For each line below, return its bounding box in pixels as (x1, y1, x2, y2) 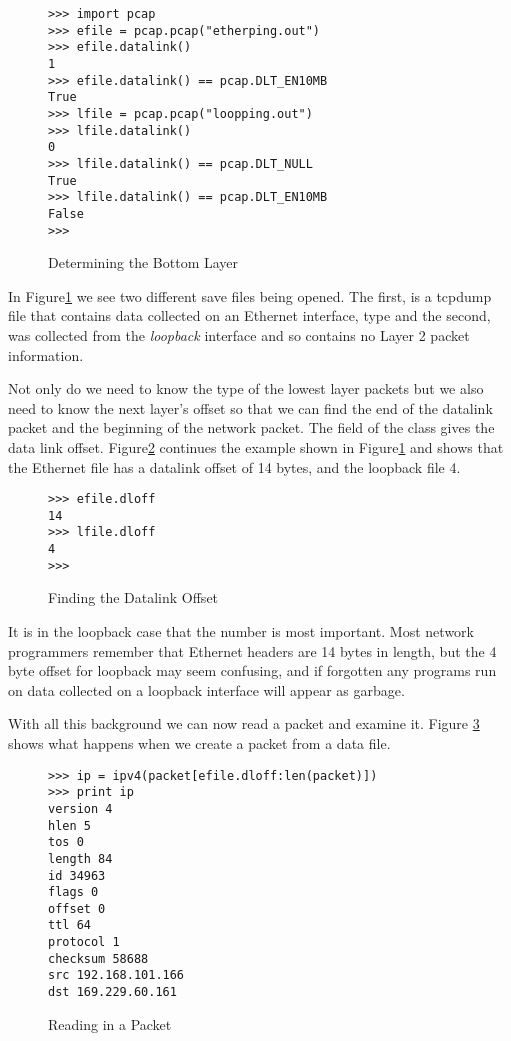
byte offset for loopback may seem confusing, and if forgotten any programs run (8, 660, 497, 681)
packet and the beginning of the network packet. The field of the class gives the (8, 417, 495, 438)
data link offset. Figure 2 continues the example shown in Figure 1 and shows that (8, 436, 504, 457)
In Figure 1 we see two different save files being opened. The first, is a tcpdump (8, 285, 492, 306)
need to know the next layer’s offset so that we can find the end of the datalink (8, 397, 493, 418)
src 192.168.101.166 (48, 968, 185, 983)
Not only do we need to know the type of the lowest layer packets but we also (8, 378, 484, 399)
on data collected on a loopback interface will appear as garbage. (8, 679, 405, 700)
